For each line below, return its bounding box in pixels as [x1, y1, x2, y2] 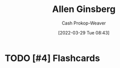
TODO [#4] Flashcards [5, 52, 100, 63]
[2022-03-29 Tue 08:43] [58, 29, 110, 35]
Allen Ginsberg [52, 3, 116, 15]
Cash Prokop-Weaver [61, 20, 106, 26]
